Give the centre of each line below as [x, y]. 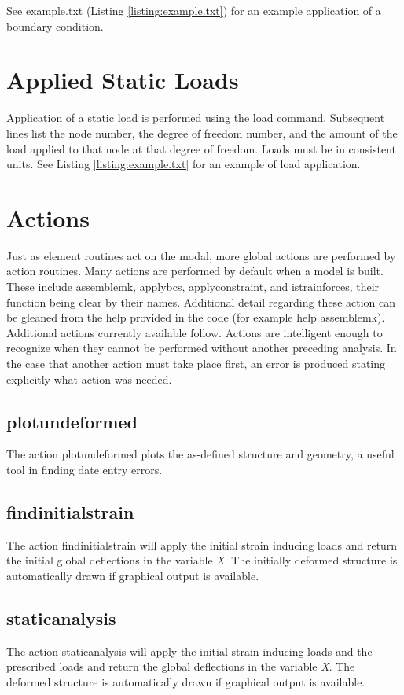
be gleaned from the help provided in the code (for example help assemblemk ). [196, 317]
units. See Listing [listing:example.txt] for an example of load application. [184, 164]
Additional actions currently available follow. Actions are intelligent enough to [195, 332]
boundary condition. [55, 26]
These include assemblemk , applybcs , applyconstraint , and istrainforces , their [193, 286]
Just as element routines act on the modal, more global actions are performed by [201, 255]
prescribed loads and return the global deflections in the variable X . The [181, 666]
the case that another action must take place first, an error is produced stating [196, 363]
